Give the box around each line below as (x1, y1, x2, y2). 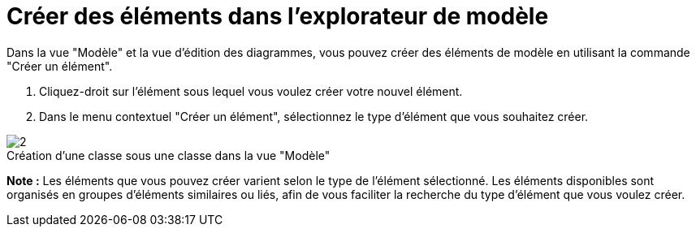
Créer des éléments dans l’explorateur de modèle (6, 2, 549, 30)
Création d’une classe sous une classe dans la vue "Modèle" (6, 148, 331, 162)
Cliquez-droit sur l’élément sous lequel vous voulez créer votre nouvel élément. (39, 84, 463, 98)
